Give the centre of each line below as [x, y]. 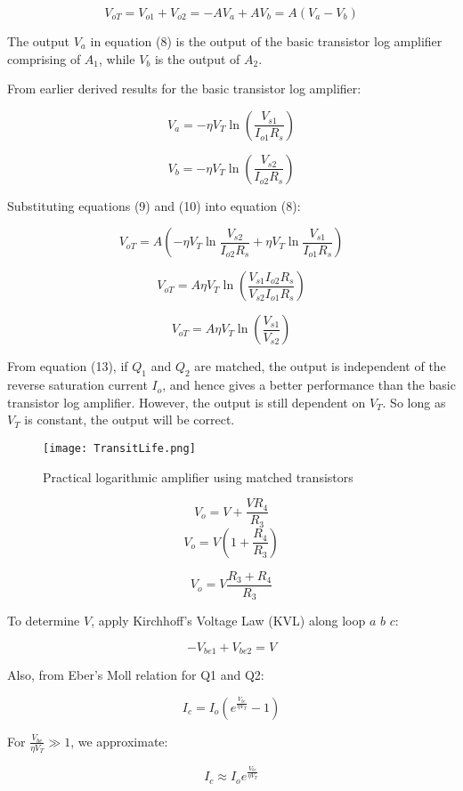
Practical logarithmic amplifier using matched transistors [198, 476]
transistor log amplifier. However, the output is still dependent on [187, 402]
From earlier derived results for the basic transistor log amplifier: [184, 89]
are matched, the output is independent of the [320, 366]
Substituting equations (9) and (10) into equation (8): [154, 205]
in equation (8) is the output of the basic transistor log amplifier [266, 41]
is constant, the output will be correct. [130, 420]
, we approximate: [119, 741]
